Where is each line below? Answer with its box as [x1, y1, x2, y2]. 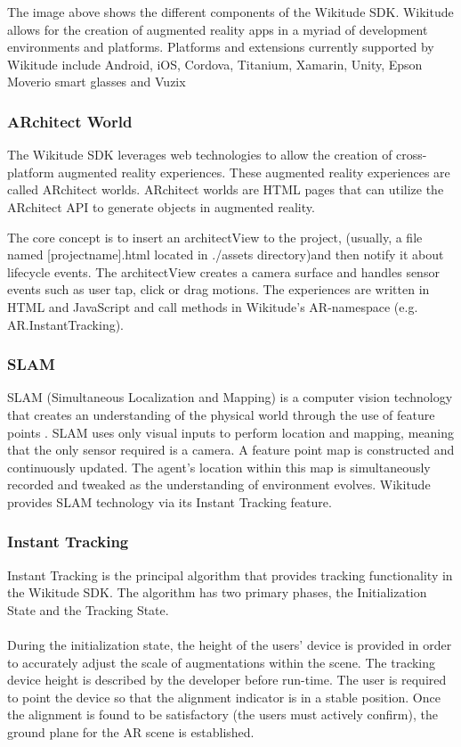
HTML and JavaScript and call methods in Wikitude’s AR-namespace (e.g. [7, 297, 418, 316]
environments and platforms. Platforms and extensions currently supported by [7, 37, 434, 56]
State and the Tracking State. [7, 600, 169, 619]
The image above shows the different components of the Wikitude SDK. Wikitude [7, 3, 454, 21]
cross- [396, 145, 427, 164]
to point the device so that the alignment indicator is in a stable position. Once [7, 687, 441, 706]
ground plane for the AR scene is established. [7, 723, 255, 742]
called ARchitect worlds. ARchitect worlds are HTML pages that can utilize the [7, 180, 444, 199]
